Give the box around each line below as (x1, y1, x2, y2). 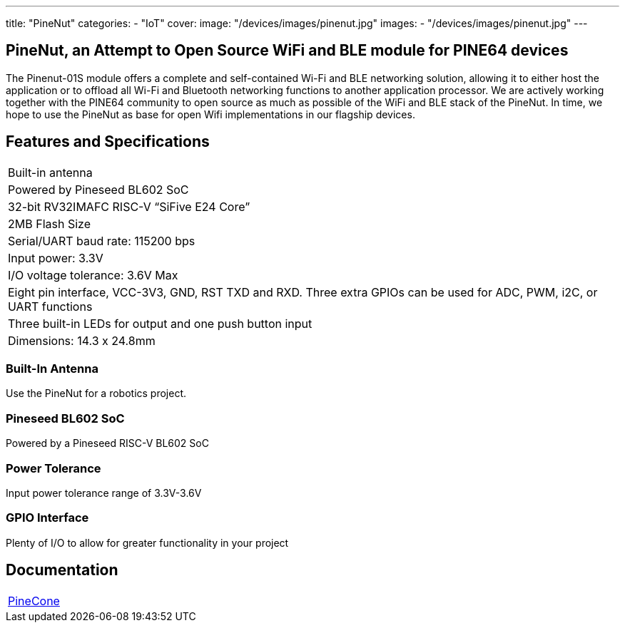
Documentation (6, 561, 118, 580)
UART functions (8, 299, 93, 314)
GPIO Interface (6, 510, 89, 525)
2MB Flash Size (8, 216, 91, 231)
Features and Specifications (6, 133, 210, 151)
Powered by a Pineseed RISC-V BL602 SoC (6, 437, 209, 450)
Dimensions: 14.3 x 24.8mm (8, 333, 156, 348)
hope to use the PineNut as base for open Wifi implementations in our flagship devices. (6, 108, 415, 120)
